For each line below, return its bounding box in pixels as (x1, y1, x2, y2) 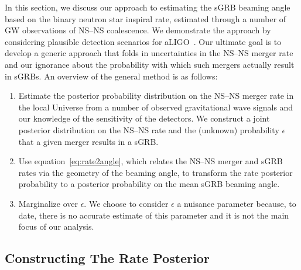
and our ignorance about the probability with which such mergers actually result (5, 58, 295, 70)
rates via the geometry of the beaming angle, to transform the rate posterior (18, 166, 293, 178)
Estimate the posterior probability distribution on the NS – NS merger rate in (18, 89, 294, 102)
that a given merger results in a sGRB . (18, 135, 159, 147)
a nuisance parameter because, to (177, 197, 296, 209)
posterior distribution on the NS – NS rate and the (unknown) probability (18, 123, 279, 136)
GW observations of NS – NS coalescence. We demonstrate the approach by (5, 24, 271, 36)
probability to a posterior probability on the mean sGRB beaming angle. (18, 178, 280, 190)
